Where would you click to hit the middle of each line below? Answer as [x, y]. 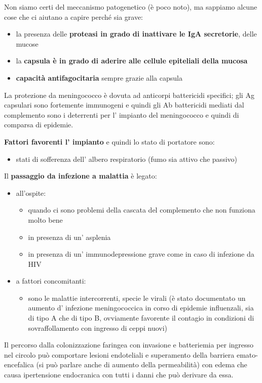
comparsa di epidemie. [39, 125]
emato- [247, 354]
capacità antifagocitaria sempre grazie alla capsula [99, 77]
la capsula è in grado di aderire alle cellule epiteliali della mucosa [132, 61]
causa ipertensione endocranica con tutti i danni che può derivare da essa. [119, 375]
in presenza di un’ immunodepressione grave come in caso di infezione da [141, 254]
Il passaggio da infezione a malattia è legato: [81, 176]
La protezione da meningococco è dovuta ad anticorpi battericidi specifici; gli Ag [129, 95]
